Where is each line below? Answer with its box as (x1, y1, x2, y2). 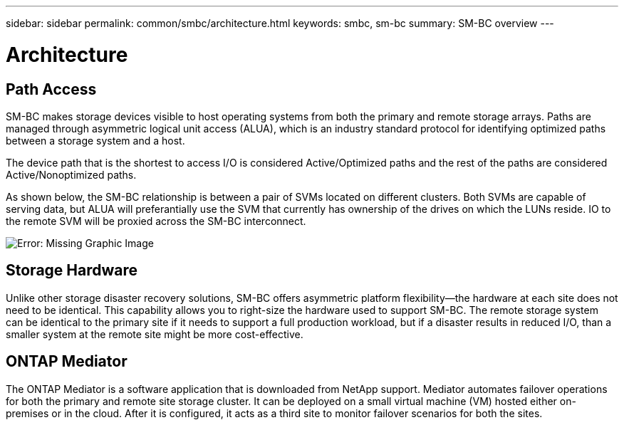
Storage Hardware (6, 261, 138, 280)
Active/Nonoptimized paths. (6, 168, 137, 181)
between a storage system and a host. (6, 134, 185, 147)
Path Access (6, 80, 97, 98)
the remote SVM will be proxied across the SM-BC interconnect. (6, 214, 306, 227)
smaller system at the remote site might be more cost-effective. (6, 327, 303, 340)
